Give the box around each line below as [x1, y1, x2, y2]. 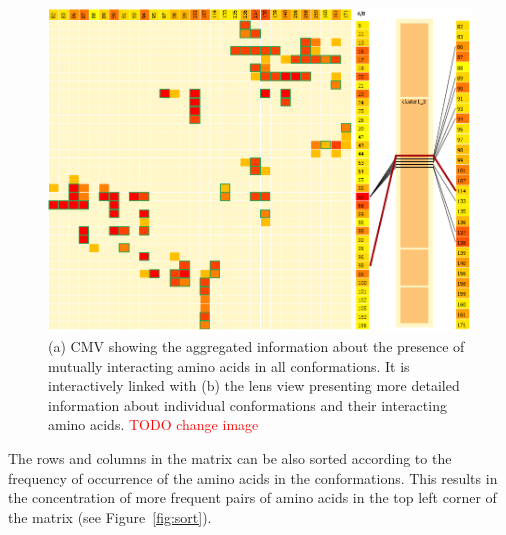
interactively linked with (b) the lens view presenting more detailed [48, 375, 460, 396]
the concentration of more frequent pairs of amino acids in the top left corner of [8, 487, 497, 508]
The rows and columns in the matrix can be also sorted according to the [8, 447, 452, 468]
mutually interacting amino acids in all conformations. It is [48, 355, 410, 376]
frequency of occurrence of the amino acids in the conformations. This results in [8, 467, 498, 488]
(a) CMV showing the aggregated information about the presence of [48, 335, 465, 356]
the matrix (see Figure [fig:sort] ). [8, 506, 212, 527]
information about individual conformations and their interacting [48, 394, 447, 415]
